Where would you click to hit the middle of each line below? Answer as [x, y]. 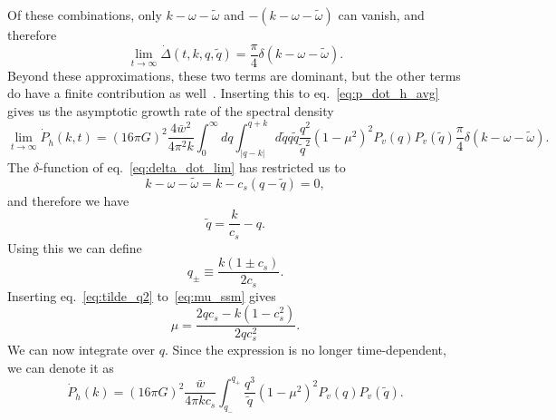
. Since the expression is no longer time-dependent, [305, 349]
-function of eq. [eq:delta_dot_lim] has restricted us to [192, 166]
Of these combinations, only [85, 15]
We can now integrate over [81, 349]
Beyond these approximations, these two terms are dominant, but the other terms [234, 75]
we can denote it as [61, 367]
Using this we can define [75, 247]
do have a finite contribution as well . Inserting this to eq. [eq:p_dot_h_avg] [223, 93]
